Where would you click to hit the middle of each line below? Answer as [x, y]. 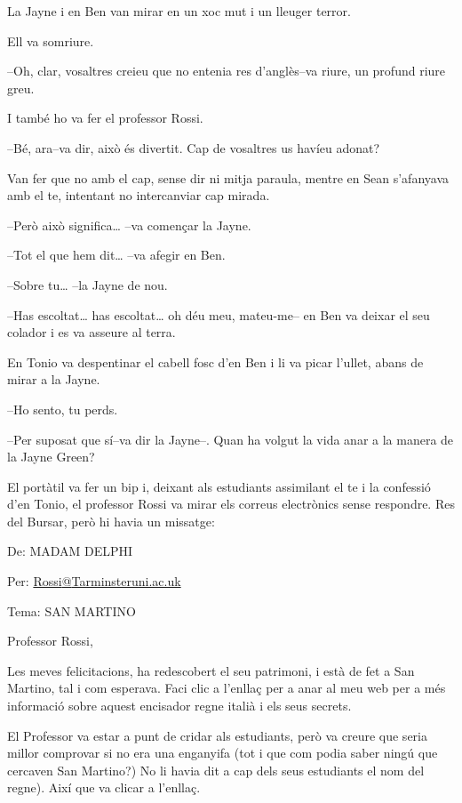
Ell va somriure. [51, 40]
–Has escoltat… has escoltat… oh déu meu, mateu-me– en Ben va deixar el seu [219, 314]
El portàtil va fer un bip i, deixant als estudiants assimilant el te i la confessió [219, 486]
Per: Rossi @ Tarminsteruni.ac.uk [94, 581]
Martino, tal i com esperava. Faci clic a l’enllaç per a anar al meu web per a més [227, 688]
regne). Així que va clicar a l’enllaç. [104, 787]
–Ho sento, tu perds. [63, 409]
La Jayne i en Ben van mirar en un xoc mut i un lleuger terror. [179, 11]
